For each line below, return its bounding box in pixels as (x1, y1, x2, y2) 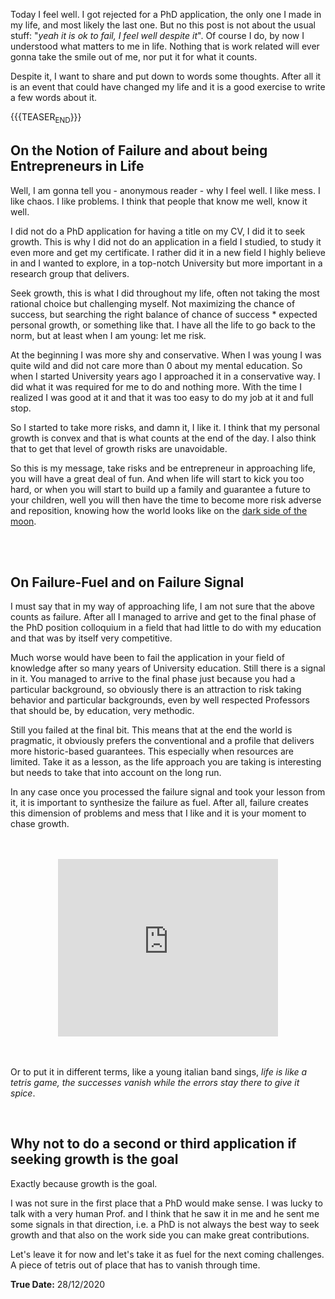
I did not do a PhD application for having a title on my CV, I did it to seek (10, 225, 306, 237)
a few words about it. (10, 92, 98, 103)
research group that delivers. (10, 267, 130, 279)
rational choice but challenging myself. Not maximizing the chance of (10, 297, 296, 309)
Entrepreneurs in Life (10, 158, 145, 175)
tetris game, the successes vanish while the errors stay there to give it (10, 1076, 300, 1088)
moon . (10, 515, 37, 527)
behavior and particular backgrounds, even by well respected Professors (10, 694, 311, 706)
